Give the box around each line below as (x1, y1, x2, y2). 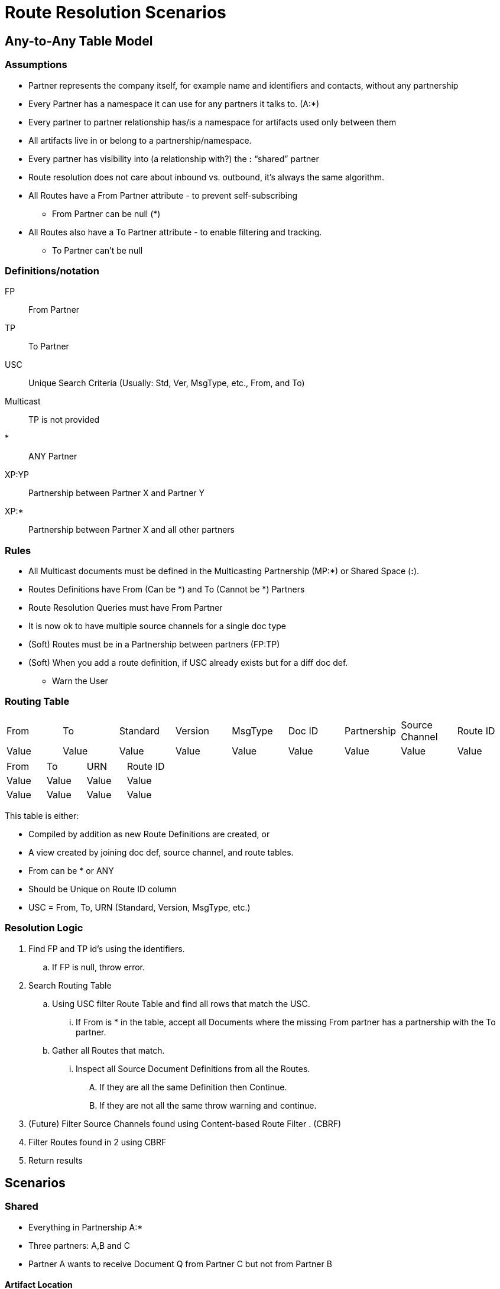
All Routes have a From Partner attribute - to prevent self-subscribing (28, 190, 298, 200)
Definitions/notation (5, 264, 99, 277)
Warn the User (52, 676, 108, 686)
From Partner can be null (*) (52, 208, 161, 219)
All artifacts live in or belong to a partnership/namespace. (28, 135, 252, 145)
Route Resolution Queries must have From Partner (28, 603, 223, 613)
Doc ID (288, 724, 319, 737)
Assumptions (5, 59, 67, 71)
